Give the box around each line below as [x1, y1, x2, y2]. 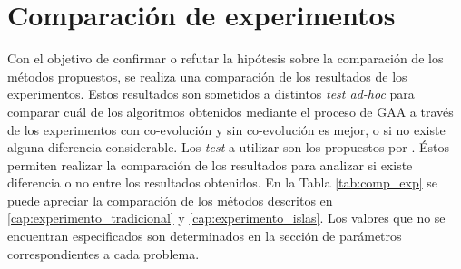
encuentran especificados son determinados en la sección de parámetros [7, 226, 402, 245]
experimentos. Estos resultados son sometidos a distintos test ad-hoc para [7, 84, 415, 103]
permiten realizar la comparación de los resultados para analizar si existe [7, 155, 413, 174]
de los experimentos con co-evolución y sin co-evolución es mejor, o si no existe [7, 120, 446, 139]
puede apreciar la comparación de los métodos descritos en [7, 190, 333, 209]
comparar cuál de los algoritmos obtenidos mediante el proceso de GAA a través [7, 101, 454, 120]
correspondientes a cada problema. [7, 244, 200, 263]
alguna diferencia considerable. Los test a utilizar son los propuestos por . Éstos [7, 138, 450, 157]
